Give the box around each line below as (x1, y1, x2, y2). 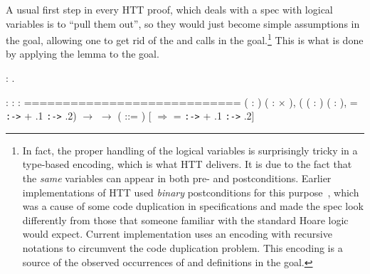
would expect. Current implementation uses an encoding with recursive (22, 226, 332, 241)
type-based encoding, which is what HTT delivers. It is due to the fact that (22, 157, 352, 172)
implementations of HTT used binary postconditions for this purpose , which (22, 184, 359, 199)
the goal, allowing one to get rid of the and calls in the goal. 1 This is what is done (6, 31, 364, 47)
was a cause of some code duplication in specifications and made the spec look (22, 199, 364, 214)
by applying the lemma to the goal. (6, 46, 159, 61)
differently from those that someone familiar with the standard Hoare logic (22, 212, 349, 227)
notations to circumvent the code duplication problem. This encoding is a (22, 241, 343, 255)
